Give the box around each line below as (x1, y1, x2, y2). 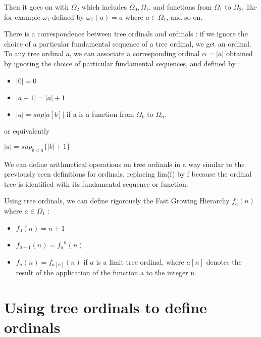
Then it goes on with (4, 2, 69, 12)
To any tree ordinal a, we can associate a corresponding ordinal (4, 48, 200, 59)
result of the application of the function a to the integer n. (16, 267, 196, 278)
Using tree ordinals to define (4, 297, 207, 318)
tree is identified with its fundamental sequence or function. (4, 178, 188, 189)
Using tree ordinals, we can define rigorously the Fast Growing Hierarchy (4, 195, 230, 206)
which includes (81, 2, 127, 12)
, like (241, 2, 257, 12)
